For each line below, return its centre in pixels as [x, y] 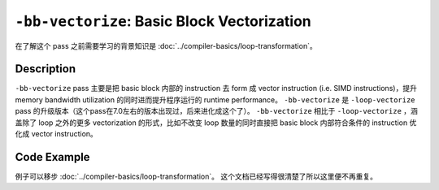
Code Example [52, 157]
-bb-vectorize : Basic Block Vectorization [163, 21]
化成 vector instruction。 [56, 134]
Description [46, 69]
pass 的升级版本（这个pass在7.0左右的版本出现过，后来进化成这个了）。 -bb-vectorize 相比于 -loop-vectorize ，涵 [217, 111]
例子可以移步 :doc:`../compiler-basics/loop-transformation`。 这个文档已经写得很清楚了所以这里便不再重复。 [196, 176]
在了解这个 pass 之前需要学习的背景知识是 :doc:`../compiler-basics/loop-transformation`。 [166, 45]
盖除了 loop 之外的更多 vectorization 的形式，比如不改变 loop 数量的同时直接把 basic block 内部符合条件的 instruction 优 [216, 123]
